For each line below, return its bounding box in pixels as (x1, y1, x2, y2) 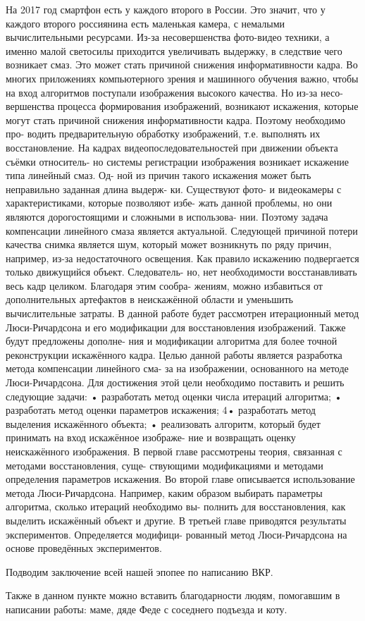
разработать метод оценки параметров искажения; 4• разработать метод (6, 402, 316, 417)
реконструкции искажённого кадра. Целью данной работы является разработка (6, 347, 342, 362)
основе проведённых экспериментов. (6, 541, 162, 555)
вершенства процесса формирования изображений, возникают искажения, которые (6, 99, 359, 113)
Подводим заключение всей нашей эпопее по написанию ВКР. (6, 564, 273, 579)
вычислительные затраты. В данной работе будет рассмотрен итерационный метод (6, 306, 359, 321)
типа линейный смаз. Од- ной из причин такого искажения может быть (6, 168, 311, 183)
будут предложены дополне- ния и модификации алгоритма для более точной (6, 333, 338, 348)
